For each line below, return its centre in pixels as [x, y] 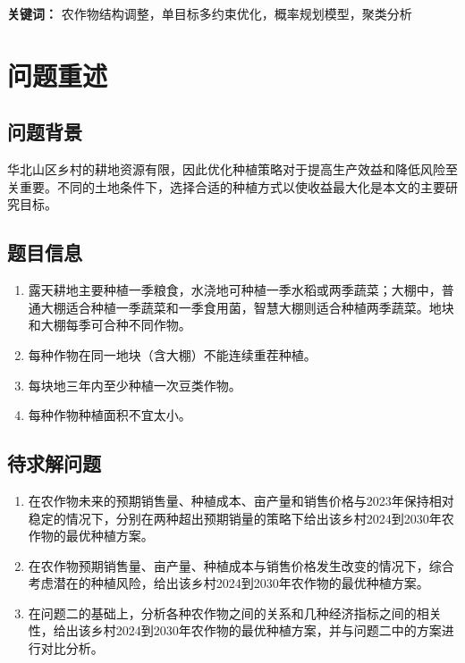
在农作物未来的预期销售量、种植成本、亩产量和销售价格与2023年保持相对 [241, 500]
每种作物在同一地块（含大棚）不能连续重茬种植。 [172, 354]
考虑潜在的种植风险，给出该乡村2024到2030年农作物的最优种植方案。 [228, 583]
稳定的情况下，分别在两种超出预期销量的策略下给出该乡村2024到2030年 [235, 518]
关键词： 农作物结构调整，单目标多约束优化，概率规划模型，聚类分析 [210, 13]
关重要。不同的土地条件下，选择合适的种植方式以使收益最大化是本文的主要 [226, 186]
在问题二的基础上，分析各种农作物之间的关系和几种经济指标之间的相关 [235, 613]
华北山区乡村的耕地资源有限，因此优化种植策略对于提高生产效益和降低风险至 [232, 169]
